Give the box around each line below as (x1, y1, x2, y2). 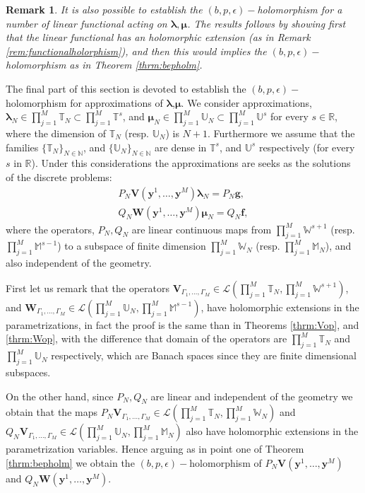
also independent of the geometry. (6, 255, 152, 270)
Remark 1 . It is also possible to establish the (6, 2, 203, 16)
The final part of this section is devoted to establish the (6, 81, 246, 95)
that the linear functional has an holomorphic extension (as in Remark (6, 30, 311, 45)
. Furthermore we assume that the (207, 125, 355, 140)
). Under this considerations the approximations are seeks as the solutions (31, 156, 351, 170)
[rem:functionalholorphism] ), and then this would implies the (6, 43, 267, 58)
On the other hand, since (6, 388, 114, 403)
